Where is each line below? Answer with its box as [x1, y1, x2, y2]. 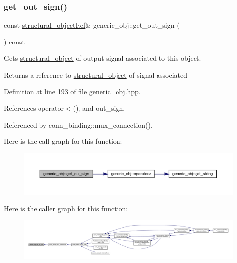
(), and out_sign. [73, 103, 125, 113]
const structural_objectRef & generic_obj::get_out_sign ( [4, 20, 180, 30]
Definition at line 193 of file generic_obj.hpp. [4, 86, 141, 96]
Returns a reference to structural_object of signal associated [4, 70, 188, 80]
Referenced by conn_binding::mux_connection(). [4, 119, 153, 130]
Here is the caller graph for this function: [4, 203, 128, 214]
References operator [4, 103, 64, 113]
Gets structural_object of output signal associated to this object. [4, 53, 201, 63]
